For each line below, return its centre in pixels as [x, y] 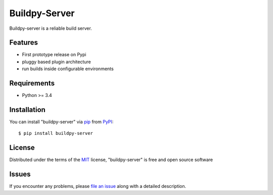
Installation [27, 109]
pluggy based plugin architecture [56, 62]
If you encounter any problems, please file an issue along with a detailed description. [98, 186]
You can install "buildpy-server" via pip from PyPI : [61, 122]
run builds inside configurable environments [68, 69]
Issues [20, 174]
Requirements [32, 83]
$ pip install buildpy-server [56, 133]
